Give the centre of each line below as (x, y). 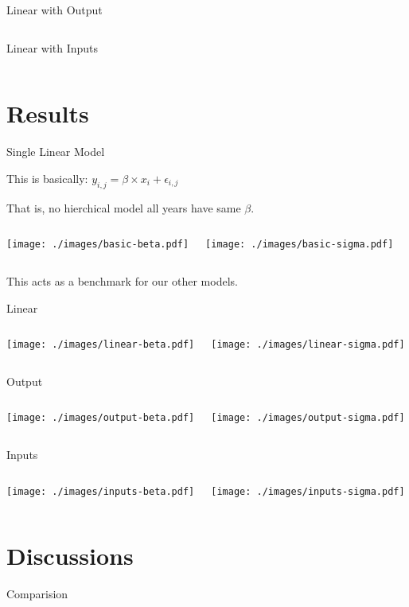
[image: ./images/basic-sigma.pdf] (300, 245)
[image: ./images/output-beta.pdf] (101, 418)
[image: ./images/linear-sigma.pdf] (308, 345)
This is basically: (47, 178)
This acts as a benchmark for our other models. (122, 280)
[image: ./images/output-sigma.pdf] (308, 418)
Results (48, 113)
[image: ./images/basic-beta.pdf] (98, 245)
